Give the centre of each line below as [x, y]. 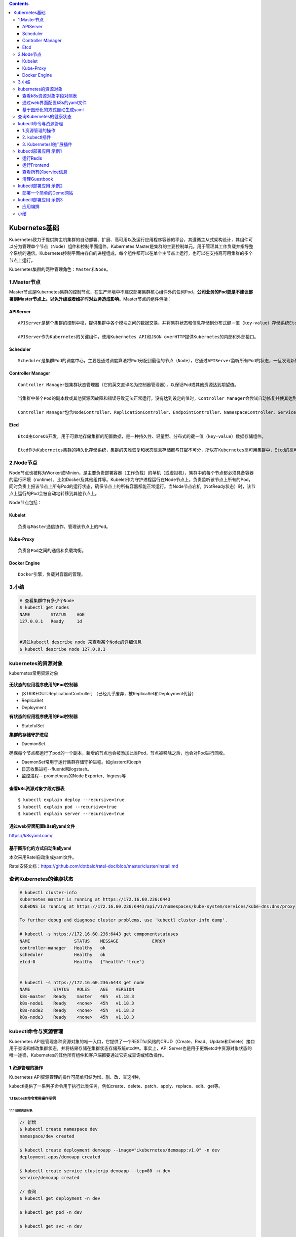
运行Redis [32, 158]
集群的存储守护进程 [29, 735]
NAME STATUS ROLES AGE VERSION [77, 989]
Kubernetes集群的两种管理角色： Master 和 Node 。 [60, 269]
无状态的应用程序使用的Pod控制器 [44, 684]
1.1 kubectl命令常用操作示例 [33, 1098]
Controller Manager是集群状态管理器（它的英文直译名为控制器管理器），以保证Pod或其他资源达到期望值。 [129, 384]
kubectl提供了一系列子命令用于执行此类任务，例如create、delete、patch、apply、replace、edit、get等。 [116, 1086]
